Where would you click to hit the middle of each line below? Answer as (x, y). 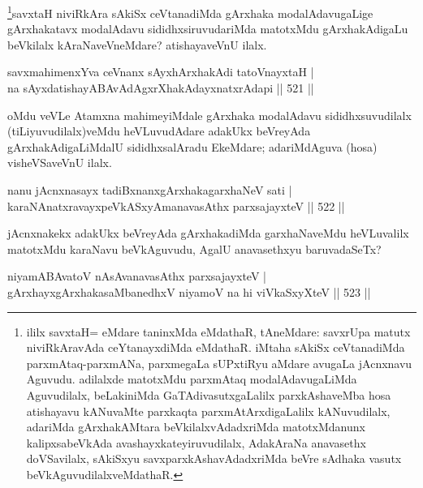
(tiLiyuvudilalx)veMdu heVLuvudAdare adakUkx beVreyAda (159, 131)
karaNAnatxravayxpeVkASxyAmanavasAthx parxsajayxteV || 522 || (176, 205)
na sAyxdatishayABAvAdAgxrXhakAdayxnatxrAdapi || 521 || (161, 88)
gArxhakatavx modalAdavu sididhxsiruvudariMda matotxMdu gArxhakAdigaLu (208, 29)
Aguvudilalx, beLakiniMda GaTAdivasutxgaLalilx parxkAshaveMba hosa (209, 394)
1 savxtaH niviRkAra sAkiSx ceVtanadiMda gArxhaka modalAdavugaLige (190, 12)
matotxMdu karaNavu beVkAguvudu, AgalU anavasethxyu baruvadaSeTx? (194, 248)
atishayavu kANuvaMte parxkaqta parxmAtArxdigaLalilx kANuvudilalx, (208, 411)
